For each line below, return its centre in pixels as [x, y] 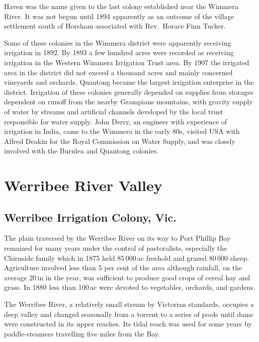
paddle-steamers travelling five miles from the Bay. [82, 333]
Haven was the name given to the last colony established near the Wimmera [121, 6]
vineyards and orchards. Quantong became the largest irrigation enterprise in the [129, 82]
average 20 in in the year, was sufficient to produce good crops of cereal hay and [127, 277]
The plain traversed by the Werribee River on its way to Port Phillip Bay [117, 238]
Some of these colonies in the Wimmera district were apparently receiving [118, 42]
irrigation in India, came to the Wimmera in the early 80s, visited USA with [122, 131]
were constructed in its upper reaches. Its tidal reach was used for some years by [128, 324]
